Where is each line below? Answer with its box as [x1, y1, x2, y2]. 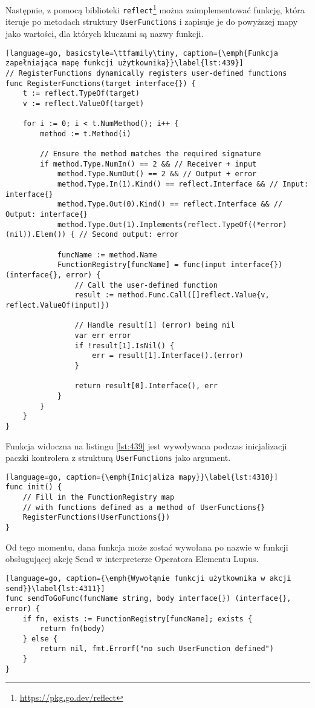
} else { [22, 634, 57, 643]
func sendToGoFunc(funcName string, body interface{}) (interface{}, [5, 594, 291, 603]
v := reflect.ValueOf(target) [22, 99, 145, 108]
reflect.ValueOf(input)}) [5, 300, 109, 309]
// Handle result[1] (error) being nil [74, 321, 235, 330]
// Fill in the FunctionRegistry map [22, 493, 175, 502]
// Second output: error [79, 230, 179, 239]
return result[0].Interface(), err [74, 382, 218, 391]
